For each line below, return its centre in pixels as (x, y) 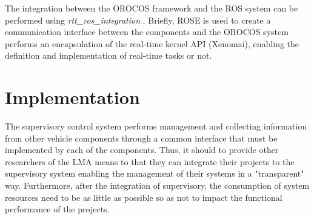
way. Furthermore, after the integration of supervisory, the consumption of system (157, 185)
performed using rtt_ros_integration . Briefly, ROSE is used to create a (138, 20)
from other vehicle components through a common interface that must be (141, 138)
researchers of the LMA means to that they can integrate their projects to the (150, 161)
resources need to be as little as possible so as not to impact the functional (144, 197)
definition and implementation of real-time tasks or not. (109, 55)
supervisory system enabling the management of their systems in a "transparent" (155, 173)
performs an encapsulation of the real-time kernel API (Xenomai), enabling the (152, 43)
